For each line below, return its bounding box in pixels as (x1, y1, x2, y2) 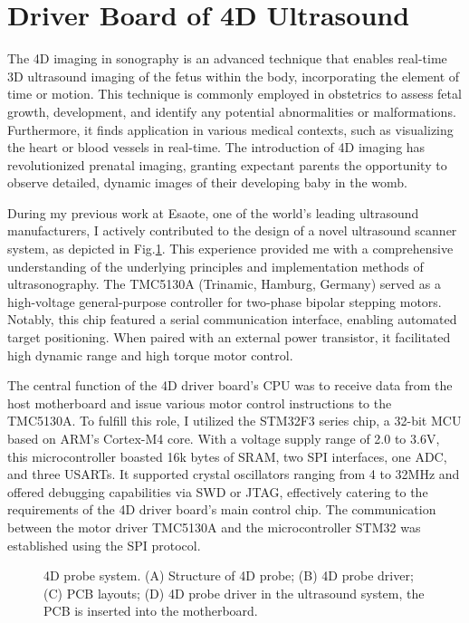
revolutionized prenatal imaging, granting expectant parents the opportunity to (7, 155, 447, 174)
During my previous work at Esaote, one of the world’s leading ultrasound (7, 203, 419, 222)
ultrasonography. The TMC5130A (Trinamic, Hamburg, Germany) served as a (7, 274, 441, 293)
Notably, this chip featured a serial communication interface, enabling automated (7, 310, 457, 329)
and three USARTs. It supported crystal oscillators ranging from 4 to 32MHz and (7, 465, 460, 484)
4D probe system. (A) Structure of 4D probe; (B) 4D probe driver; (43, 566, 414, 585)
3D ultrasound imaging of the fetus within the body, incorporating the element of (7, 66, 460, 85)
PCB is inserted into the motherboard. (43, 601, 258, 620)
